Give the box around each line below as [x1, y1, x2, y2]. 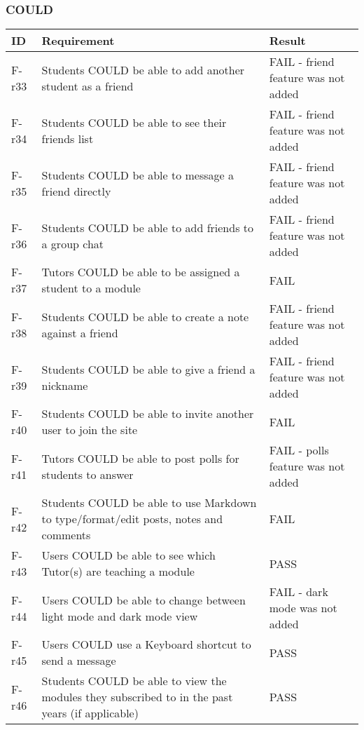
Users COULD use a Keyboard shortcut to [41, 636, 251, 653]
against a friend [41, 324, 118, 341]
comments [41, 527, 91, 543]
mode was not [269, 600, 337, 616]
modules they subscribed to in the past [41, 689, 233, 705]
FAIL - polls [269, 442, 329, 459]
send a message [41, 652, 116, 669]
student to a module [41, 280, 141, 297]
